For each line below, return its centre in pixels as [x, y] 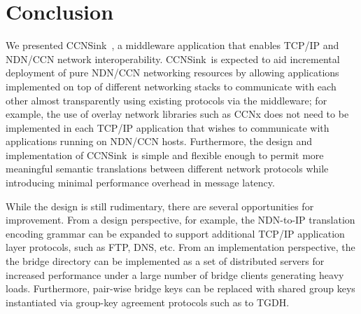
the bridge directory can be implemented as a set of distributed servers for [165, 261]
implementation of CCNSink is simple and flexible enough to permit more [165, 155]
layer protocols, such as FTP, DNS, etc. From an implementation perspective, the [180, 247]
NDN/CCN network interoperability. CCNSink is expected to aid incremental [173, 59]
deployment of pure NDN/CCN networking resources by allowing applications [172, 73]
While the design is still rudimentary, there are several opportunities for [160, 206]
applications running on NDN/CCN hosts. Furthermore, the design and [159, 141]
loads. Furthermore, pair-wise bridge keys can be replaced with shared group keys [180, 288]
